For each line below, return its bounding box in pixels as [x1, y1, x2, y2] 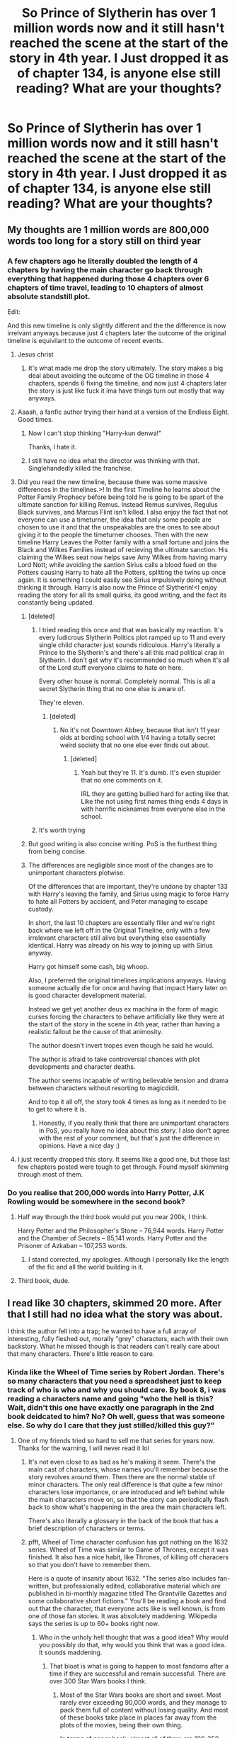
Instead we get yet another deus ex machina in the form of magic [28, 1004, 219, 1013]
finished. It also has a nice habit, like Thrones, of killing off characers [28, 1553, 229, 1562]
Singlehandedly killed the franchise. [28, 464, 133, 472]
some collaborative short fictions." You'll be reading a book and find [28, 1597, 226, 1605]
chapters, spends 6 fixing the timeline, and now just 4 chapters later [28, 379, 227, 387]
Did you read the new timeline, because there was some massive [17, 477, 207, 486]
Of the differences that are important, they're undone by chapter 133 [28, 882, 228, 890]
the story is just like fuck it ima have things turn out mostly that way [28, 386, 225, 395]
